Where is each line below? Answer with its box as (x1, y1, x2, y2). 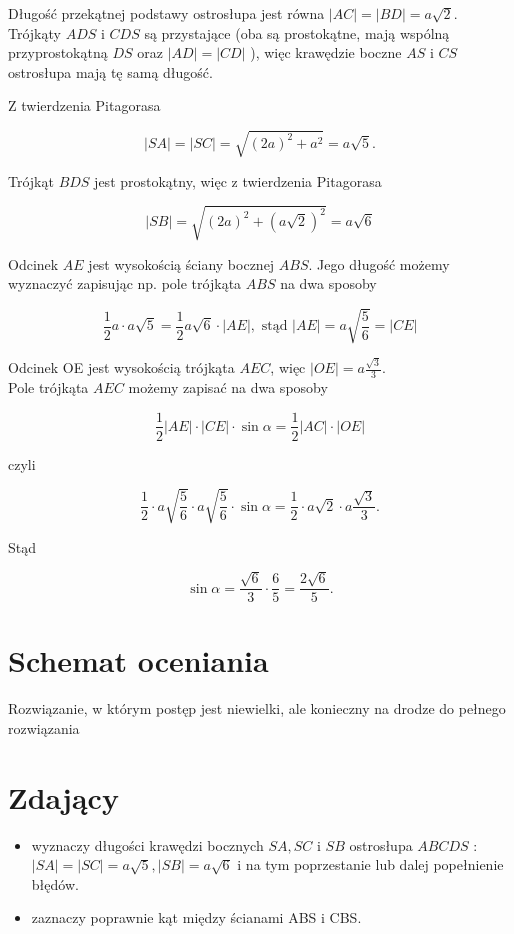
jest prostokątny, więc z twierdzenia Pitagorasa (94, 170, 382, 191)
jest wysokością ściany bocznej (88, 253, 275, 274)
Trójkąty (8, 22, 61, 43)
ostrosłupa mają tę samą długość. (8, 61, 213, 82)
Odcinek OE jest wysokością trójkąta (8, 357, 235, 378)
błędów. (31, 873, 79, 894)
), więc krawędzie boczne (250, 42, 402, 63)
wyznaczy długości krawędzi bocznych (31, 834, 264, 855)
